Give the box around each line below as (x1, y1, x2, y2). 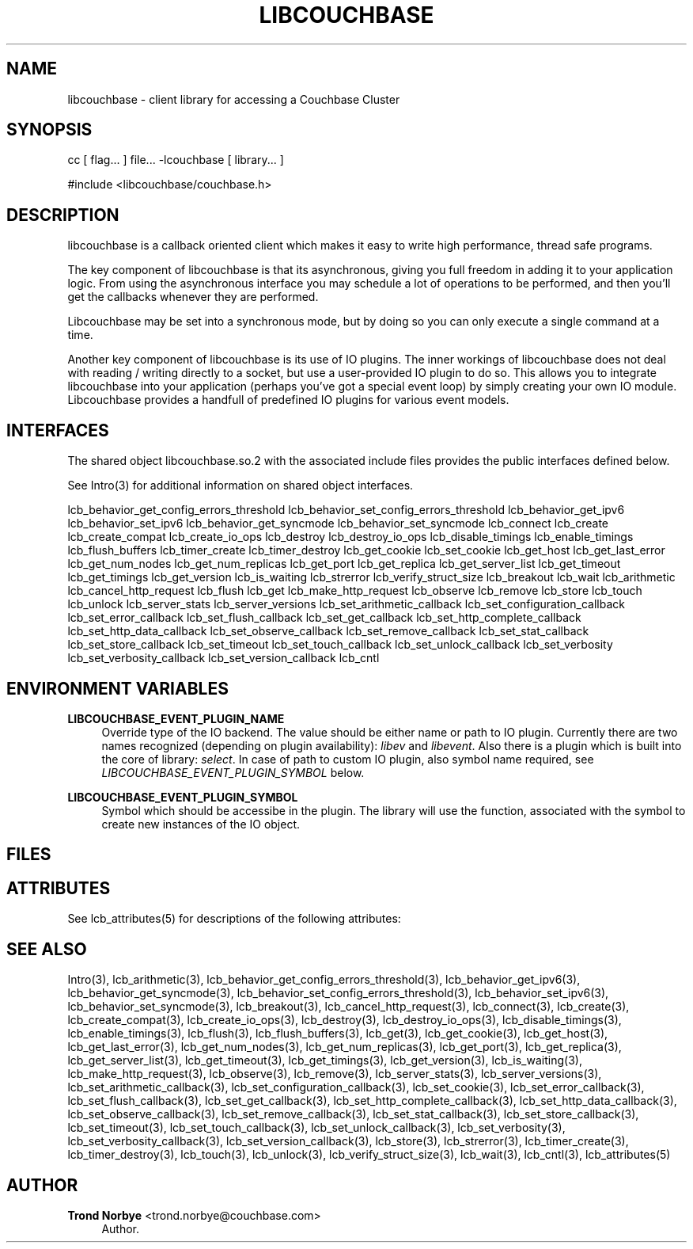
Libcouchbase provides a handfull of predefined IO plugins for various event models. (67, 393, 509, 407)
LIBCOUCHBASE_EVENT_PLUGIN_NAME (67, 711, 285, 725)
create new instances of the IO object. (101, 817, 301, 831)
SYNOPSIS (6, 120, 93, 140)
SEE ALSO (6, 939, 87, 959)
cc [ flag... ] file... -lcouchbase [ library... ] (67, 153, 284, 167)
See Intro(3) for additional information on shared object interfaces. (67, 478, 414, 493)
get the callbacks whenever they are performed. (67, 290, 319, 304)
